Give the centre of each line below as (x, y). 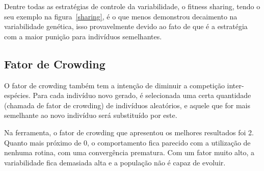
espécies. (17, 95)
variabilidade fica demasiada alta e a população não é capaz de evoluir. (115, 162)
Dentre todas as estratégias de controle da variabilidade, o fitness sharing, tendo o (132, 6)
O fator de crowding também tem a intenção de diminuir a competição (114, 85)
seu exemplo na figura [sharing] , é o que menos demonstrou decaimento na (121, 16)
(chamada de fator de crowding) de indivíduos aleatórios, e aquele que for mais (127, 105)
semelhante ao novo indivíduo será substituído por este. (91, 115)
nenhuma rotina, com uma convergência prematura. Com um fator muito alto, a (129, 152)
